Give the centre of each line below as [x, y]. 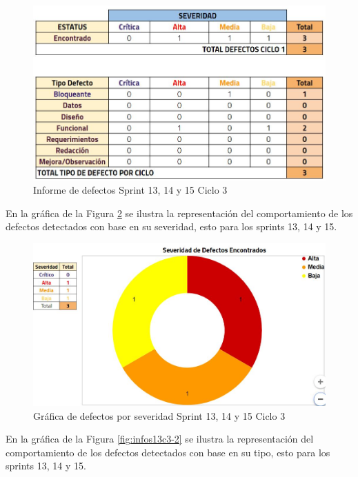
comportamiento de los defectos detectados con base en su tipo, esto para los [168, 452]
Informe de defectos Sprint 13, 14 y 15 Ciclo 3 [130, 190]
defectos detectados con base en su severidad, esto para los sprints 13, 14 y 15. [171, 226]
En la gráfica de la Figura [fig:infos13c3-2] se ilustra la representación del [160, 439]
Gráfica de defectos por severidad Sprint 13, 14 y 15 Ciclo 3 [159, 415]
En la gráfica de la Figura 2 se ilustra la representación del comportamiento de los [179, 213]
